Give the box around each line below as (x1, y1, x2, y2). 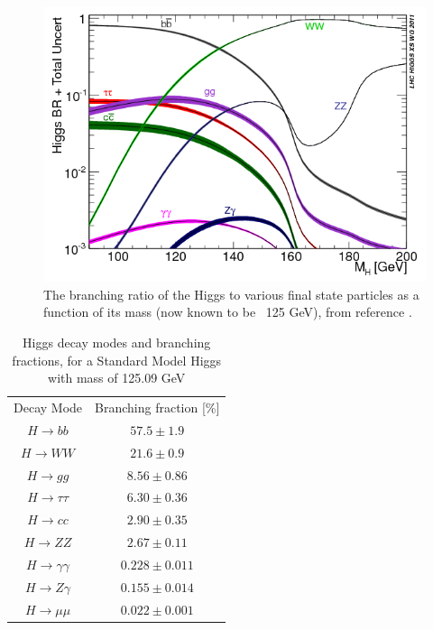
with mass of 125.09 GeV (48, 368, 186, 387)
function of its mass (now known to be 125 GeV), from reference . (43, 302, 412, 321)
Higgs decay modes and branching (23, 332, 211, 351)
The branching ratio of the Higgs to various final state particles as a (43, 284, 419, 303)
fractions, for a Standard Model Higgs (12, 350, 222, 369)
